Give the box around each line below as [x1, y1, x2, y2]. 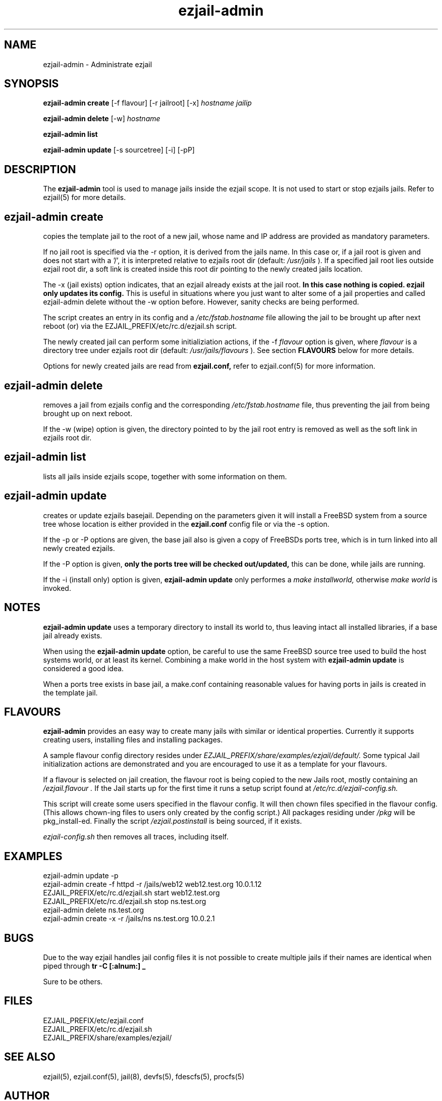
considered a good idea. [43, 664, 124, 673]
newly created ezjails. [43, 543, 115, 553]
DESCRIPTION [4, 163, 76, 176]
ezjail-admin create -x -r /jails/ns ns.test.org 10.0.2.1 [43, 914, 215, 923]
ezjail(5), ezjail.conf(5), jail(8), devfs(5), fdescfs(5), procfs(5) [43, 1072, 245, 1081]
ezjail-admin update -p [43, 871, 119, 880]
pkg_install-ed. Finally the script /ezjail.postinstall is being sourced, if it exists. [43, 817, 302, 826]
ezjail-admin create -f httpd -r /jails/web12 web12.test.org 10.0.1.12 [43, 880, 262, 889]
